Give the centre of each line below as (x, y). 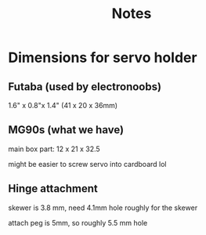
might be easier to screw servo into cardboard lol (87, 164)
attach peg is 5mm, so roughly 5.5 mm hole (78, 222)
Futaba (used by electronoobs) (85, 87)
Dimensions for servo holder (103, 58)
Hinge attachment (53, 189)
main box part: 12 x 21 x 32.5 (54, 149)
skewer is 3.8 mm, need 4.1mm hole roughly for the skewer (103, 208)
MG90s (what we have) (66, 130)
